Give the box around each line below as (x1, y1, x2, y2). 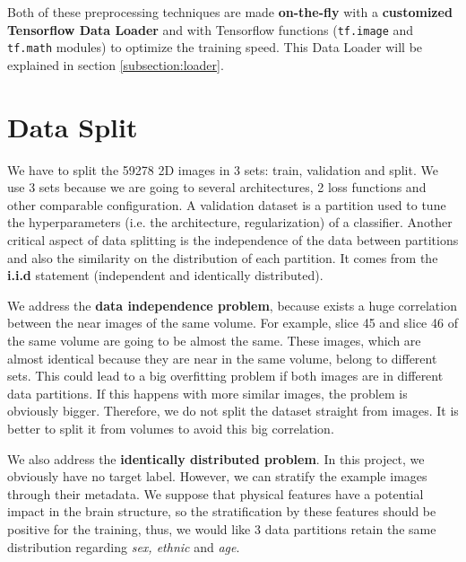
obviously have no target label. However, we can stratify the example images (7, 467, 427, 486)
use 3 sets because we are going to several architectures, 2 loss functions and (7, 178, 427, 197)
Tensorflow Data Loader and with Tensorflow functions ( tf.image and (7, 20, 414, 39)
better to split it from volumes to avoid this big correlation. (7, 418, 334, 437)
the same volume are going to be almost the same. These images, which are (7, 330, 421, 349)
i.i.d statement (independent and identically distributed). (7, 266, 324, 285)
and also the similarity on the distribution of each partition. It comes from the (7, 248, 438, 267)
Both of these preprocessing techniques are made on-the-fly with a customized (7, 3, 453, 21)
